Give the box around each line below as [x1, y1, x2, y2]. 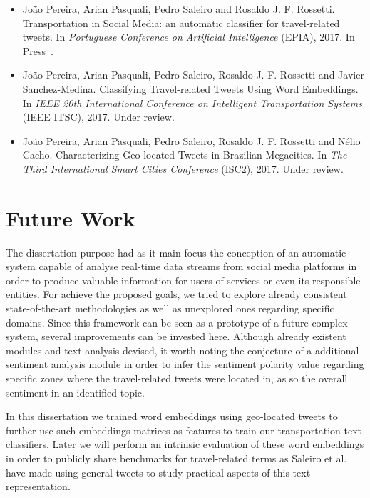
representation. [6, 479, 71, 494]
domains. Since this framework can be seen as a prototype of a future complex [6, 314, 348, 329]
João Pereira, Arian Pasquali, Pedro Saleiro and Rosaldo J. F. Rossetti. [22, 1, 335, 16]
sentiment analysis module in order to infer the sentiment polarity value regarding [6, 357, 364, 372]
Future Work [6, 203, 135, 232]
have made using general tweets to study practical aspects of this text [6, 464, 311, 479]
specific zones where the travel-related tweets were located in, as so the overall [6, 371, 348, 385]
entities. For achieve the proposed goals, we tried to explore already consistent [6, 287, 347, 302]
